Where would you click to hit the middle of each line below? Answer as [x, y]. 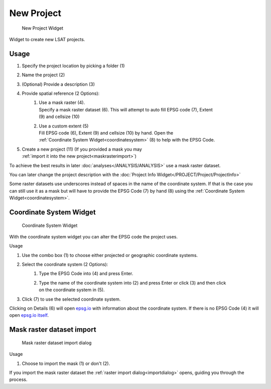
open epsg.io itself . [29, 315]
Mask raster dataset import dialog [57, 343]
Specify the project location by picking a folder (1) [73, 66]
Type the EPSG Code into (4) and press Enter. [86, 274]
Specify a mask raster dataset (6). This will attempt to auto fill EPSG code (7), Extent [126, 109]
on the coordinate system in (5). [72, 290]
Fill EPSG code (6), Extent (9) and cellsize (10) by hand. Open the [106, 133]
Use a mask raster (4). [62, 102]
